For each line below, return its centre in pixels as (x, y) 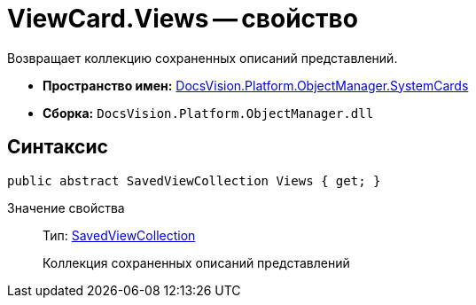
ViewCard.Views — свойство (183, 19)
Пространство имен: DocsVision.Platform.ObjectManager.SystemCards (256, 85)
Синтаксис (58, 147)
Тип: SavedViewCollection (119, 235)
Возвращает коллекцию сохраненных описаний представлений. (203, 58)
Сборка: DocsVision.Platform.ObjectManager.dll (208, 113)
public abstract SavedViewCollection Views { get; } (194, 180)
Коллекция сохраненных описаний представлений (196, 262)
